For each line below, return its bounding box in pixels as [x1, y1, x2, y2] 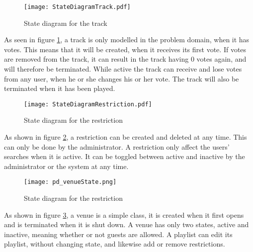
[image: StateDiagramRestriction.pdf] [24, 100, 152, 108]
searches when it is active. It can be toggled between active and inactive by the [4, 151, 245, 162]
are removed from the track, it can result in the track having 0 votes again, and [4, 54, 247, 64]
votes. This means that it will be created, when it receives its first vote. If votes [4, 44, 247, 54]
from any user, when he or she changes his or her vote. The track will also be [4, 73, 239, 84]
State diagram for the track [24, 17, 107, 28]
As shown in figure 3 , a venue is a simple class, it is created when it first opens [4, 209, 244, 220]
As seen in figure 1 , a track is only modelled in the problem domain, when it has [4, 34, 250, 45]
